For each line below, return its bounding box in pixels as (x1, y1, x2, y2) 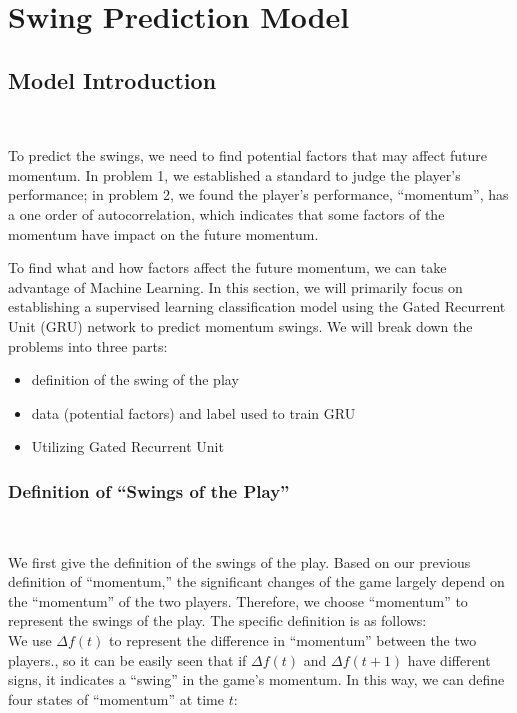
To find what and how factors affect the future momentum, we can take (8, 257, 447, 278)
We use (8, 630, 52, 651)
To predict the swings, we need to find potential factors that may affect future (8, 145, 488, 166)
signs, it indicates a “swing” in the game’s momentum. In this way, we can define (8, 669, 505, 690)
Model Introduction (8, 64, 217, 95)
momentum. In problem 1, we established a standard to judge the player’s (8, 164, 461, 185)
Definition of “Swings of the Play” (8, 478, 290, 503)
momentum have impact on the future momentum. (8, 223, 319, 244)
